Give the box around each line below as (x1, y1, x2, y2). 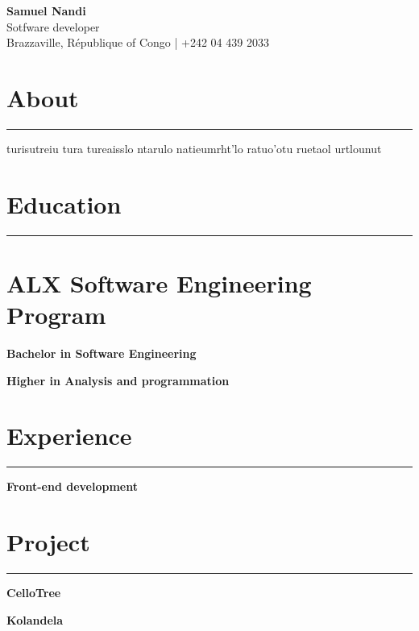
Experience (6, 419, 132, 452)
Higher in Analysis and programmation (6, 372, 230, 388)
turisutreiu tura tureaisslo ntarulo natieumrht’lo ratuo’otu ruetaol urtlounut (6, 139, 382, 156)
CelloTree (6, 583, 61, 600)
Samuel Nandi (6, 2, 86, 19)
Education (6, 187, 122, 220)
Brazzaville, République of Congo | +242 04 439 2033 (6, 34, 269, 51)
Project (6, 525, 90, 558)
